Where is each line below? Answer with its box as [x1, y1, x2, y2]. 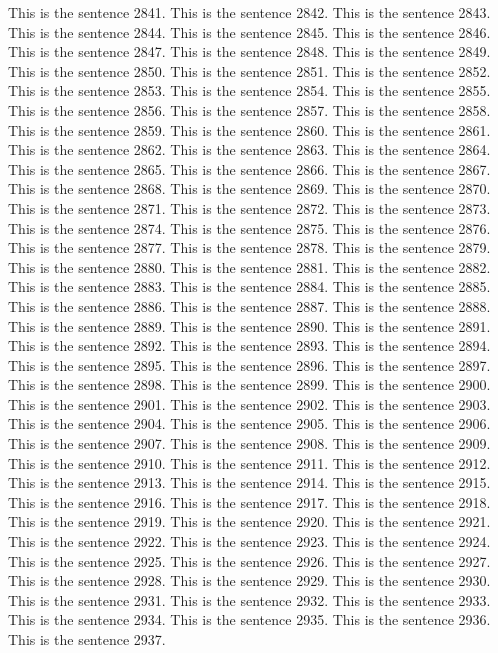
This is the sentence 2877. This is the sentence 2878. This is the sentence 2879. [8, 237, 491, 258]
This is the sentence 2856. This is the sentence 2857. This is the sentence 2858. [8, 99, 491, 120]
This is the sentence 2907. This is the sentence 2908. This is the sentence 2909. [8, 433, 491, 454]
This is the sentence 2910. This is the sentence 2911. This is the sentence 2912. [8, 452, 491, 473]
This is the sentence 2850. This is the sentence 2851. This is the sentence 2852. [8, 60, 491, 81]
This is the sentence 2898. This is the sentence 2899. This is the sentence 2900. [8, 374, 491, 395]
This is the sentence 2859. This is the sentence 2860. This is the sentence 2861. [8, 119, 491, 140]
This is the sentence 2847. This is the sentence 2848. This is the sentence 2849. [8, 41, 491, 62]
